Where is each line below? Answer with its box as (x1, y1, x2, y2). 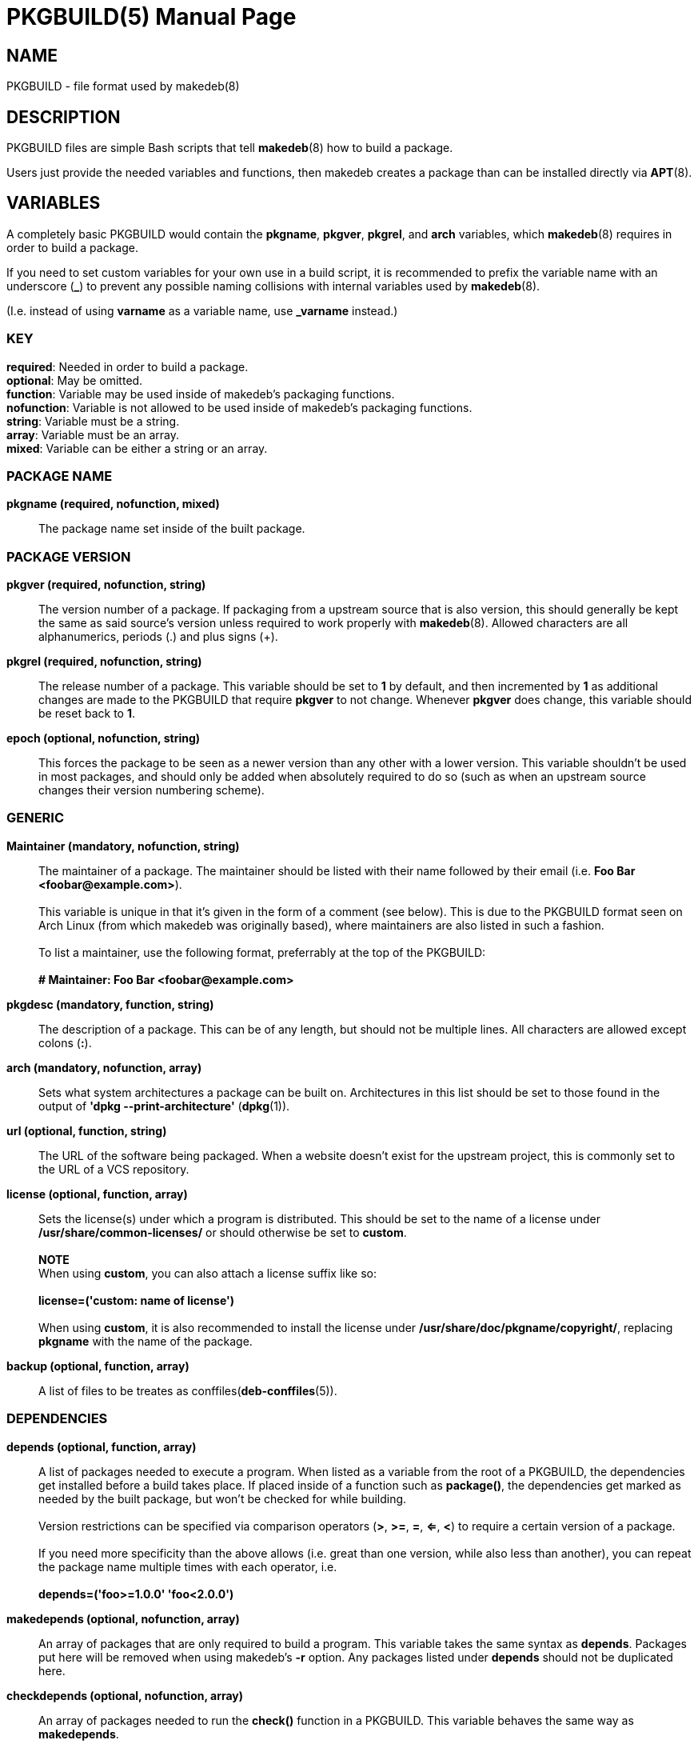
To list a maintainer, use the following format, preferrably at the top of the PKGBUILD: (38, 945, 486, 959)
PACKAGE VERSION (6, 548, 131, 565)
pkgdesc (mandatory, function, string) (6, 997, 214, 1011)
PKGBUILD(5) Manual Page (6, 3, 297, 30)
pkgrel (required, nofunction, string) (6, 654, 202, 669)
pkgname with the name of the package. (38, 1334, 253, 1348)
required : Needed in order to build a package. (6, 359, 249, 374)
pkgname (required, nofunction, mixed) (6, 497, 220, 511)
